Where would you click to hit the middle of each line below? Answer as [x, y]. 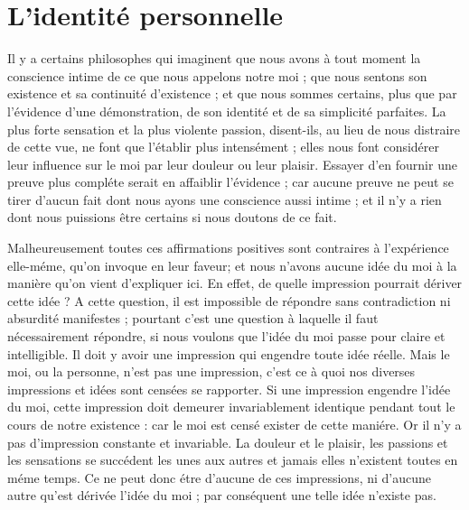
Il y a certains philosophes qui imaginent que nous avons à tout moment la [214, 58]
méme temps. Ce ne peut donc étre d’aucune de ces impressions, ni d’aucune [220, 477]
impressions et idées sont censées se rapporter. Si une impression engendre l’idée [229, 389]
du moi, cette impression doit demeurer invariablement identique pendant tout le [231, 407]
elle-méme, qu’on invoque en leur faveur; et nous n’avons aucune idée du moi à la [232, 265]
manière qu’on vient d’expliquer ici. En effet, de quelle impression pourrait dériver [235, 283]
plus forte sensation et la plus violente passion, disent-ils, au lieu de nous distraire [234, 129]
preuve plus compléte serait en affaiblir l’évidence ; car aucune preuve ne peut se [230, 182]
